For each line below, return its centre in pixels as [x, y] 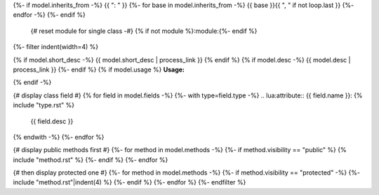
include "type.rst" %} [44, 105]
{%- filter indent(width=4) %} [55, 47]
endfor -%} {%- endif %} [49, 15]
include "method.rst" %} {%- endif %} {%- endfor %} [91, 160]
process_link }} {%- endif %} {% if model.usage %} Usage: [99, 69]
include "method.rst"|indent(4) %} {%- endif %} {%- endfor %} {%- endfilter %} [129, 182]
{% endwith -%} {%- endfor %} [59, 137]
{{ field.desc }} [52, 121]
